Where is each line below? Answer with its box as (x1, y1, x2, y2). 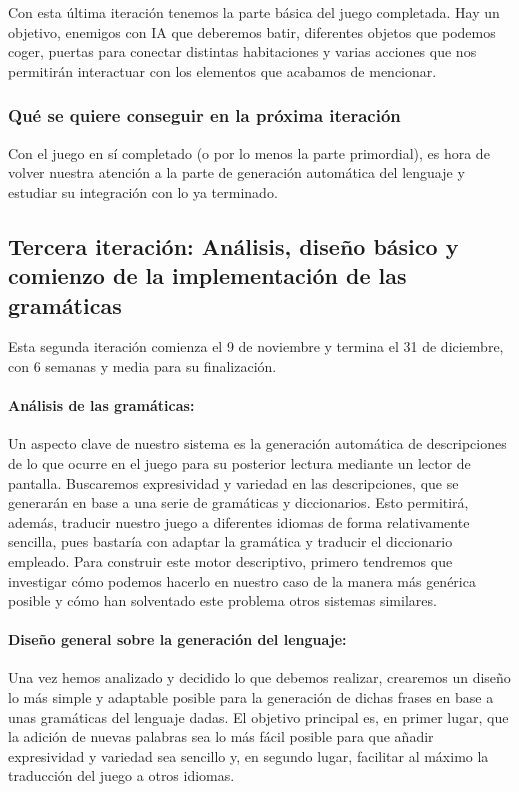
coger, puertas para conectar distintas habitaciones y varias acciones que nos (8, 41, 477, 62)
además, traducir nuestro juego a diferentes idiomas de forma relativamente (8, 511, 470, 532)
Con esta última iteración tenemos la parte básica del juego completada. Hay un (8, 2, 500, 22)
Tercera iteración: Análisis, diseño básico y (8, 230, 459, 261)
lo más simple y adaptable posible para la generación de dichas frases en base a (8, 687, 494, 708)
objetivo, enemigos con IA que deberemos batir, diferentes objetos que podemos (8, 21, 496, 42)
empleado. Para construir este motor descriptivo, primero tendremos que (8, 550, 453, 571)
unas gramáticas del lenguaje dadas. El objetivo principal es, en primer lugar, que (8, 706, 509, 727)
